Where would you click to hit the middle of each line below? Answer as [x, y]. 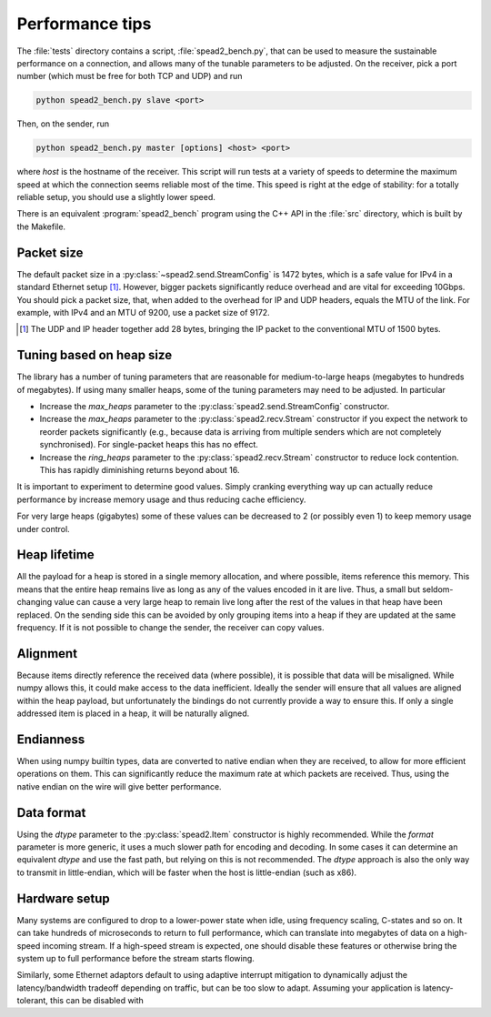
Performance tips [84, 24]
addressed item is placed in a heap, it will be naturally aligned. [133, 713]
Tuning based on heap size [95, 355]
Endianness [51, 739]
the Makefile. [41, 227]
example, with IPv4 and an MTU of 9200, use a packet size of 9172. [143, 312]
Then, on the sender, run [63, 124]
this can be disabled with [97, 1001]
